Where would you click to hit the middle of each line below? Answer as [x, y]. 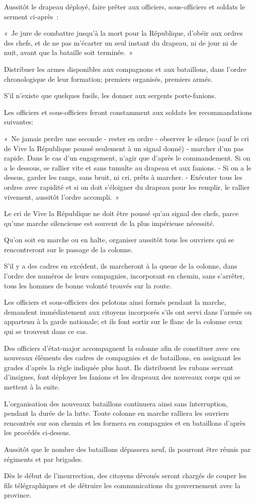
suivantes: [19, 122]
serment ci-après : [31, 16]
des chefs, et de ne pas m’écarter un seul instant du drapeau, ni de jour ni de [121, 42]
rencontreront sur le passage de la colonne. [69, 249]
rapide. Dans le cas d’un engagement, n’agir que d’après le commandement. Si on [127, 158]
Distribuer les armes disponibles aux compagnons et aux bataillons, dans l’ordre [125, 69]
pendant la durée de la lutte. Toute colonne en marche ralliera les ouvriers [117, 413]
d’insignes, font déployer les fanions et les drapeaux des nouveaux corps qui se [122, 377]
